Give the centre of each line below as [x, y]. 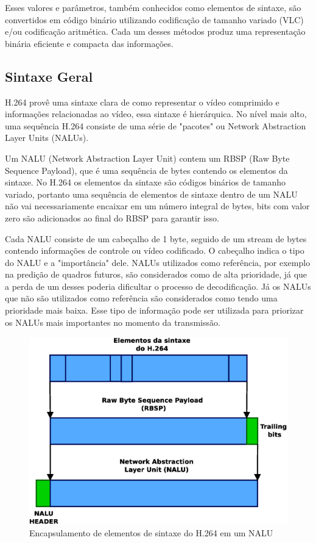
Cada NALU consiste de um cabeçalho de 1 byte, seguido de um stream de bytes [156, 238]
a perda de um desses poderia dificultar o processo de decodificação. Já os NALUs [158, 286]
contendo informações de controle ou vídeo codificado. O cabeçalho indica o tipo [155, 250]
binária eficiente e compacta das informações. [89, 43]
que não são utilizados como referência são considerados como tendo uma [141, 298]
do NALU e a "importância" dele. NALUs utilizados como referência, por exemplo [158, 262]
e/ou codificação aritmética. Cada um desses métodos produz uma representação [155, 31]
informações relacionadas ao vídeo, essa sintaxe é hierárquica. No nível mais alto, [156, 114]
